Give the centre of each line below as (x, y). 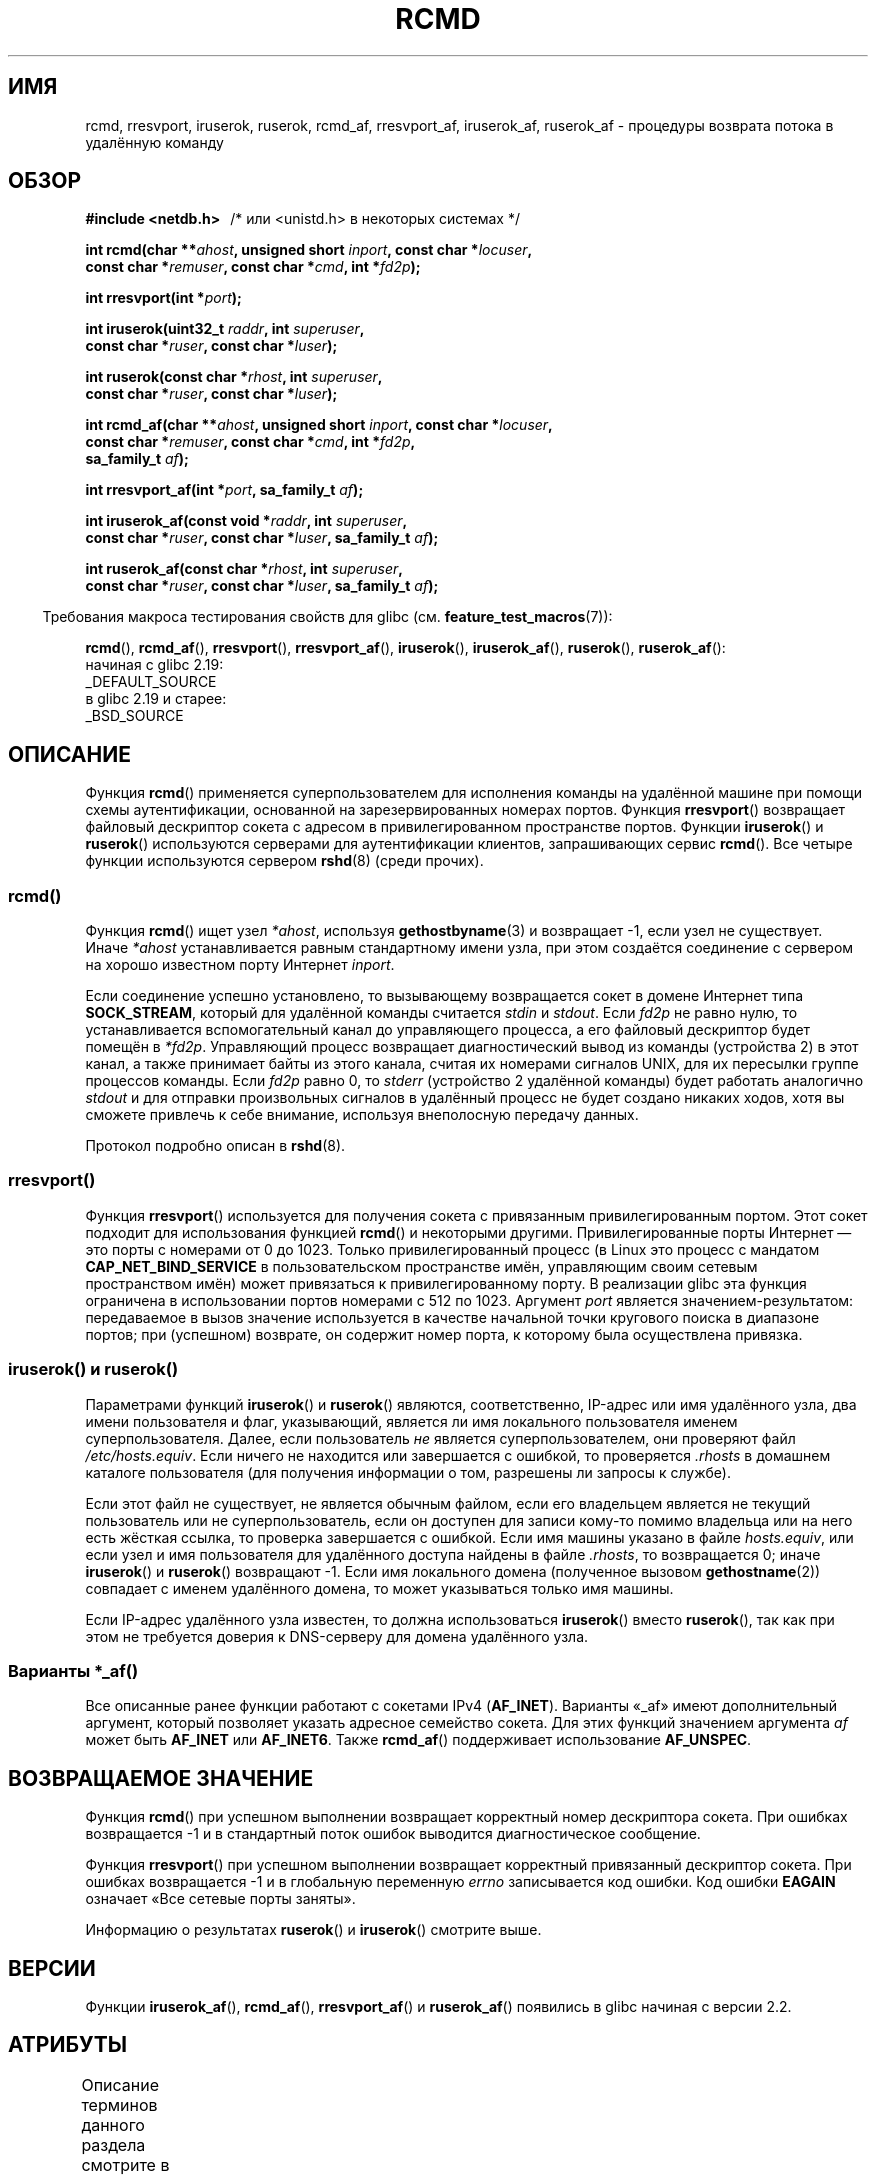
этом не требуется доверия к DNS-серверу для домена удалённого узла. (337, 1636)
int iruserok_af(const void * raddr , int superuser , (246, 521)
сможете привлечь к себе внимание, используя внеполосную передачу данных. (362, 1115)
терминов (119, 2104)
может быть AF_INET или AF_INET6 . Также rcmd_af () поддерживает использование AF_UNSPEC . (418, 1740)
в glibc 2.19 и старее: (156, 699)
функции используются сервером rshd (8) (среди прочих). (284, 861)
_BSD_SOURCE (134, 716)
